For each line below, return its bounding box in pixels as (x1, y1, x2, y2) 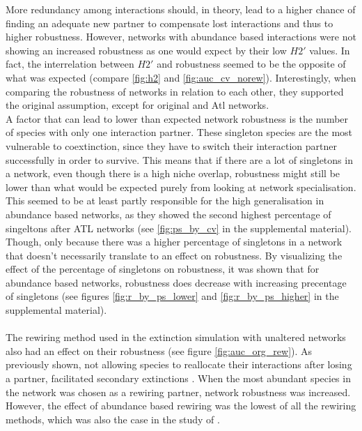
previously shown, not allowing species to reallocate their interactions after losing (6, 357, 352, 372)
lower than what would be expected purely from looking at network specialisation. (6, 179, 356, 194)
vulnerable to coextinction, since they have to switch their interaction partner (6, 138, 337, 153)
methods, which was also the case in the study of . (6, 411, 220, 426)
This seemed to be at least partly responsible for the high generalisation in (6, 193, 324, 208)
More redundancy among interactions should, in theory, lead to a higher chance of (6, 2, 356, 16)
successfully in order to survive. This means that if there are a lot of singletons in (6, 152, 353, 167)
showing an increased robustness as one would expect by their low (6, 43, 287, 57)
